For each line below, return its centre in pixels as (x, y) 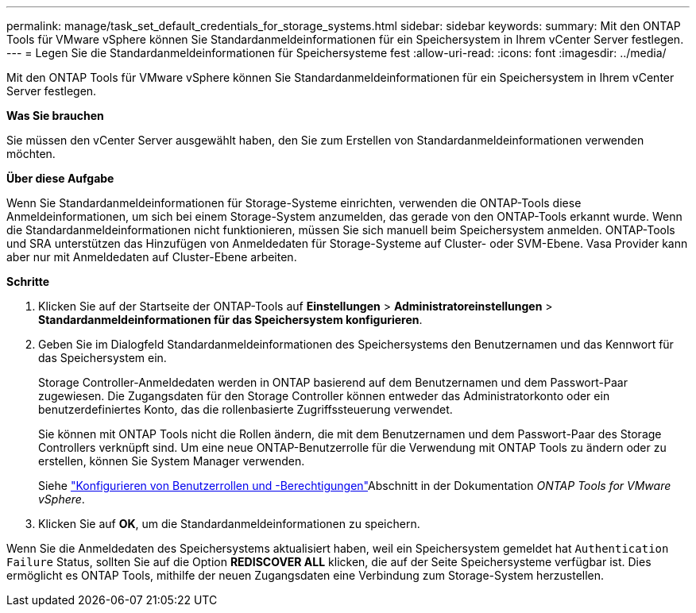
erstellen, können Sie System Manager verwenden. (172, 461)
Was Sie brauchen (55, 116)
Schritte (28, 281)
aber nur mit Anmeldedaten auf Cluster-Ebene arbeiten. (152, 257)
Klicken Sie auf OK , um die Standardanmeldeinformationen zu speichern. (229, 524)
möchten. (31, 154)
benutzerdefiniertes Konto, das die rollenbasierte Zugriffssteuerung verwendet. (246, 409)
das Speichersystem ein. (102, 358)
